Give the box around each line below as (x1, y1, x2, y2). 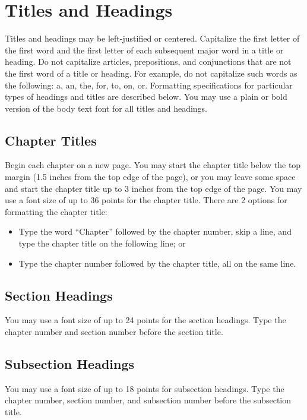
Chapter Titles (5, 131, 97, 149)
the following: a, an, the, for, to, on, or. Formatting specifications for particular (5, 78, 293, 91)
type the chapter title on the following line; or (18, 237, 186, 250)
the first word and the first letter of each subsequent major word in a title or (5, 43, 284, 56)
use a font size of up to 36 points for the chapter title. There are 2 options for (5, 194, 287, 206)
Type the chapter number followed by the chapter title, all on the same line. (18, 257, 296, 269)
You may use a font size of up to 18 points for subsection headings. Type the (5, 382, 284, 394)
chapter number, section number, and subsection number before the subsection (5, 394, 292, 406)
